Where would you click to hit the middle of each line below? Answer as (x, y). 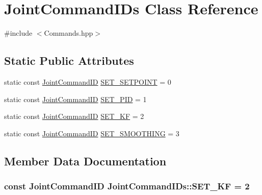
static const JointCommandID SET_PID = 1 (75, 99)
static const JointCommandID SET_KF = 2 (74, 116)
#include (18, 33)
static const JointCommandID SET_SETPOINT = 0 (88, 81)
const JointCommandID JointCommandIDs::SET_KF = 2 (127, 186)
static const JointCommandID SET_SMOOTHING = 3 (92, 133)
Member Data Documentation (85, 161)
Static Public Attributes (69, 60)
